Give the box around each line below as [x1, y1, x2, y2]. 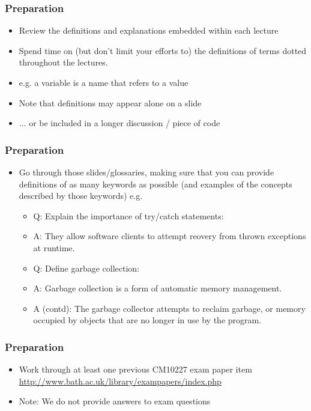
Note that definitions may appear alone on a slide [19, 96, 202, 109]
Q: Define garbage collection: [33, 261, 139, 274]
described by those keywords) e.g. [19, 189, 143, 202]
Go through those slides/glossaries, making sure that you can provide [19, 166, 274, 178]
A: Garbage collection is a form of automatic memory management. [33, 282, 282, 294]
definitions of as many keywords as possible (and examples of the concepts [19, 177, 292, 190]
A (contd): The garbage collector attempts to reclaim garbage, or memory [33, 302, 306, 314]
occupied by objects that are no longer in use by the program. [33, 314, 262, 326]
